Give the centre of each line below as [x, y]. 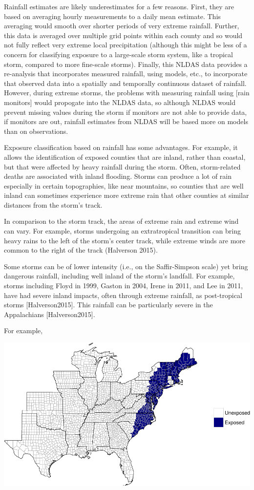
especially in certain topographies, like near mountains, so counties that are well [124, 185]
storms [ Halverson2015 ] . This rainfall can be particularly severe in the [108, 305]
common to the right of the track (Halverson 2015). [81, 250]
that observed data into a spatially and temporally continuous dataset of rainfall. [125, 83]
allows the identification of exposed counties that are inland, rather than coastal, [125, 157]
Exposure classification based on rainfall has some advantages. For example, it [121, 147]
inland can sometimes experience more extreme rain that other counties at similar [127, 195]
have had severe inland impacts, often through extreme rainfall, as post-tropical [123, 295]
